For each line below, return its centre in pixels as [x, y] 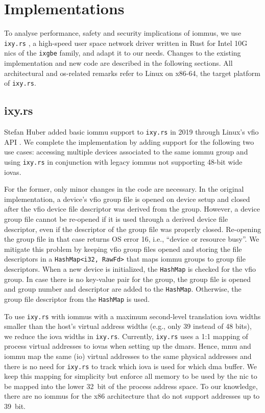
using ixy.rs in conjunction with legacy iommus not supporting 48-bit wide [123, 161]
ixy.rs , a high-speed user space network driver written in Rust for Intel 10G [126, 43]
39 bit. [15, 406]
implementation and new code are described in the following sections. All [118, 63]
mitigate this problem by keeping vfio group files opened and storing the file [123, 249]
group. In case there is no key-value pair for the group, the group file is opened [128, 279]
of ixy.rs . [20, 83]
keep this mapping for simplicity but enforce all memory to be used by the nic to [131, 376]
